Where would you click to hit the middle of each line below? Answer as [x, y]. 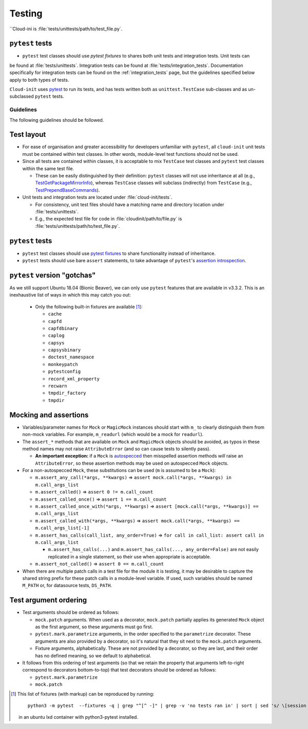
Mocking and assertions [49, 415]
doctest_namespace [71, 357]
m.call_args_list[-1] [62, 528]
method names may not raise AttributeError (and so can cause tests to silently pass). [116, 449]
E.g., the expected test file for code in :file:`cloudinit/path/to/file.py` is [109, 219]
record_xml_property [74, 379]
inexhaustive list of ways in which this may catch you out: [70, 295]
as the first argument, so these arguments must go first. [94, 627]
